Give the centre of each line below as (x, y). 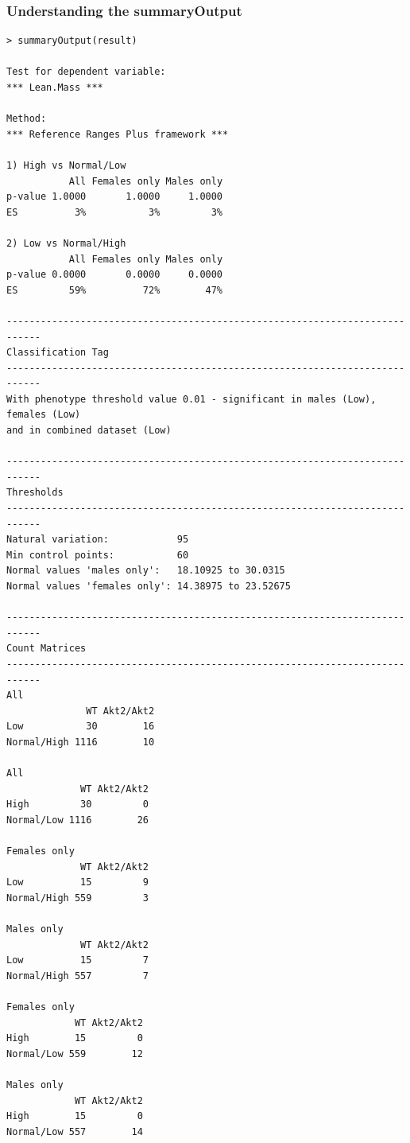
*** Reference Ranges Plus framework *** (118, 134)
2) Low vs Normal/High (66, 243)
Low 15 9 (77, 883)
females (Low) (44, 415)
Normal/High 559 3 (77, 898)
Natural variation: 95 (98, 540)
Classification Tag (58, 353)
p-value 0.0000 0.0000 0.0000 (115, 275)
